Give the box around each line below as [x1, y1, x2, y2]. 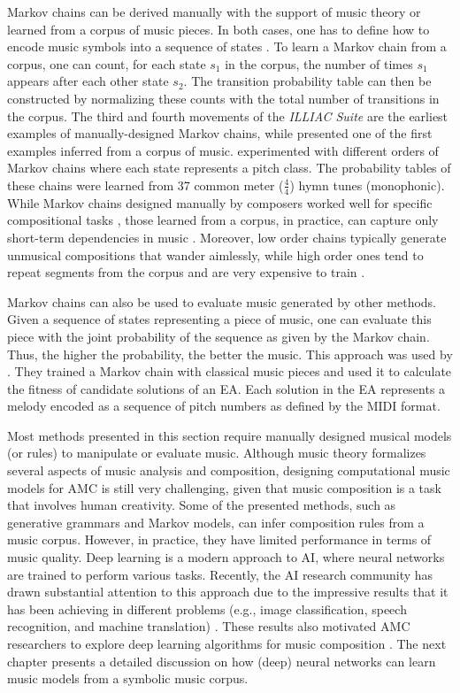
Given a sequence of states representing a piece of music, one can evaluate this [7, 310, 432, 328]
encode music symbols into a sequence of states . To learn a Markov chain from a [7, 37, 447, 56]
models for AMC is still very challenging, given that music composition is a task [7, 478, 441, 497]
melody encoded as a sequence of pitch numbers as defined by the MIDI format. [7, 397, 441, 415]
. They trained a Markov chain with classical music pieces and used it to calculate [7, 362, 452, 381]
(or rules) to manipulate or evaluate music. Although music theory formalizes [7, 443, 426, 462]
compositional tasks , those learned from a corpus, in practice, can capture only [7, 211, 439, 229]
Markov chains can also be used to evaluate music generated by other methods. [7, 292, 437, 311]
